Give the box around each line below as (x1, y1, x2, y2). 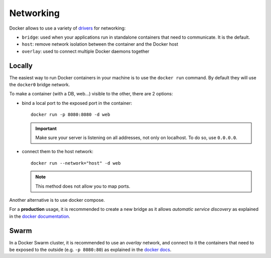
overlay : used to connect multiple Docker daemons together (22, 48, 150, 54)
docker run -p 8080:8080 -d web (31, 112, 110, 117)
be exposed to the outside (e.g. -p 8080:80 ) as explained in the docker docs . (9, 246, 172, 252)
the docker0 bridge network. (9, 82, 70, 88)
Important (35, 125, 57, 132)
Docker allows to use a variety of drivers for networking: (9, 25, 126, 31)
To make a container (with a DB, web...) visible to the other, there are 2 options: (9, 91, 173, 97)
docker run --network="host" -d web (31, 160, 121, 166)
